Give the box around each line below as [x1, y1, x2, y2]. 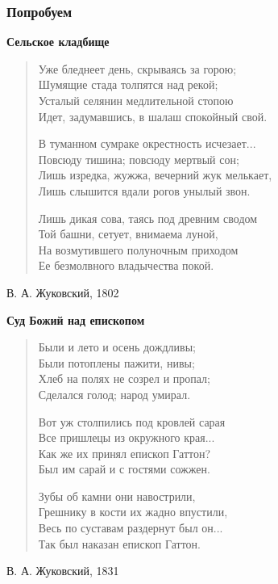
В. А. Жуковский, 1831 [6, 562, 119, 579]
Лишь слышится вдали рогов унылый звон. [38, 182, 251, 199]
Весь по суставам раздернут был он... [38, 519, 223, 536]
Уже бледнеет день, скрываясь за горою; [38, 60, 237, 77]
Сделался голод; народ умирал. [38, 385, 191, 402]
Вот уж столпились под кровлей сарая [38, 413, 226, 430]
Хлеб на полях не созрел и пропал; [38, 370, 210, 387]
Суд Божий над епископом [6, 311, 145, 328]
